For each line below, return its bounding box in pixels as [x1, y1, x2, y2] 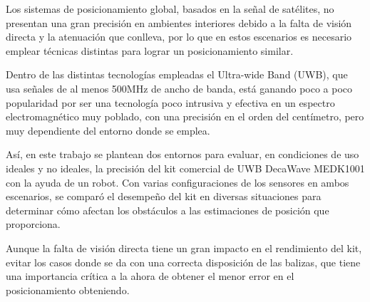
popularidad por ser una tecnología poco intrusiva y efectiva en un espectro [6, 95, 335, 110]
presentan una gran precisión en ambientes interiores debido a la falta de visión [6, 15, 352, 30]
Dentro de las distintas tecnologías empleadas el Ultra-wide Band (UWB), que [6, 67, 348, 82]
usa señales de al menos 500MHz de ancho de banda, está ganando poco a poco [6, 80, 353, 95]
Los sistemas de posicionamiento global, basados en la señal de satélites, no [6, 1, 334, 16]
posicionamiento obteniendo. [6, 282, 130, 297]
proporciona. [6, 217, 61, 231]
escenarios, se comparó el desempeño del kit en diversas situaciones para [6, 189, 322, 204]
